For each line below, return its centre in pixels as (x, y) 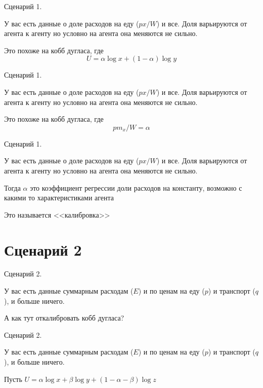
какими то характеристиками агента (59, 198)
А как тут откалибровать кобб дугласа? (64, 318)
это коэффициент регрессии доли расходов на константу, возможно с (136, 187)
